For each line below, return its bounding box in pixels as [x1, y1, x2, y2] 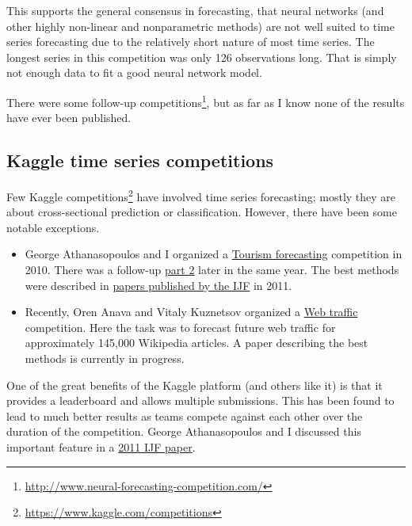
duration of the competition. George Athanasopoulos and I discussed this [6, 423, 361, 440]
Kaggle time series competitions [6, 148, 274, 173]
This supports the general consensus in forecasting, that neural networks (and [6, 2, 384, 18]
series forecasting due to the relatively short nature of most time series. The [6, 33, 375, 50]
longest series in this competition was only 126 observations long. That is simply [6, 48, 397, 65]
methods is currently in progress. [25, 350, 185, 367]
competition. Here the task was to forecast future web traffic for [25, 318, 336, 335]
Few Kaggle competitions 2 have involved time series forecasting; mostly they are [6, 186, 396, 204]
